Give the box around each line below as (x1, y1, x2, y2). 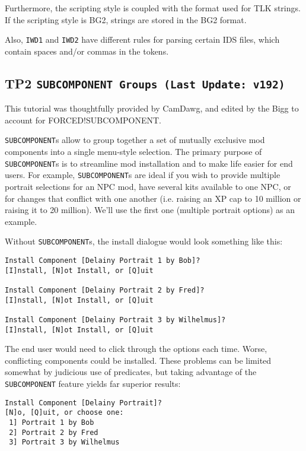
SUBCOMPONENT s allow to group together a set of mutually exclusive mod (5, 134, 265, 146)
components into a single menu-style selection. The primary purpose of (5, 145, 262, 158)
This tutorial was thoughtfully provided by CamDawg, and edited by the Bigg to (5, 102, 299, 115)
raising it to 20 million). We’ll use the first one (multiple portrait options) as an (5, 204, 295, 216)
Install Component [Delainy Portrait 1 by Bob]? (5, 256, 200, 265)
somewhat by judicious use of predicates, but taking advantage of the (5, 366, 257, 378)
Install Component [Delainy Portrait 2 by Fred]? (5, 285, 205, 294)
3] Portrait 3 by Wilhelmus (9, 438, 120, 447)
